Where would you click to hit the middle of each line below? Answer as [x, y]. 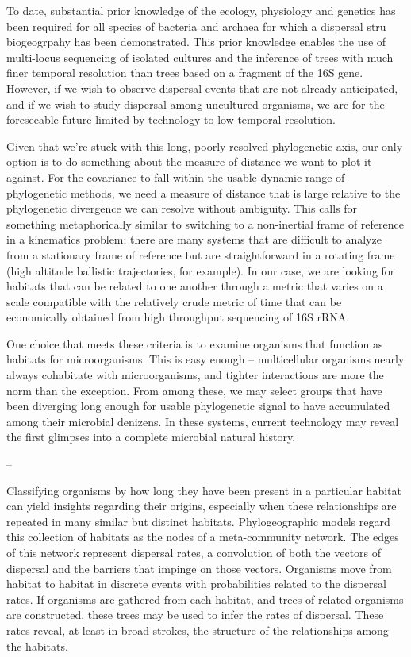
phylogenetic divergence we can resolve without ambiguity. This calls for [182, 208]
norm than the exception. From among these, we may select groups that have [194, 390]
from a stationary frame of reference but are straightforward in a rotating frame [201, 254]
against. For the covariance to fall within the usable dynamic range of [176, 177]
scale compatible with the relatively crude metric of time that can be [174, 301]
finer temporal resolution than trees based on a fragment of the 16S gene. [185, 73]
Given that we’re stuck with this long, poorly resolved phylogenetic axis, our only [205, 146]
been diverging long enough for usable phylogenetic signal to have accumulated [198, 406]
